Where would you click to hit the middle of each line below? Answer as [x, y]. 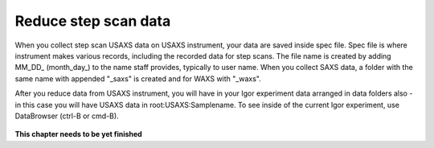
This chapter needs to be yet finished [78, 134]
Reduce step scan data [93, 21]
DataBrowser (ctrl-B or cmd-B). [67, 116]
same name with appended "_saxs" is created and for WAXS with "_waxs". [138, 78]
